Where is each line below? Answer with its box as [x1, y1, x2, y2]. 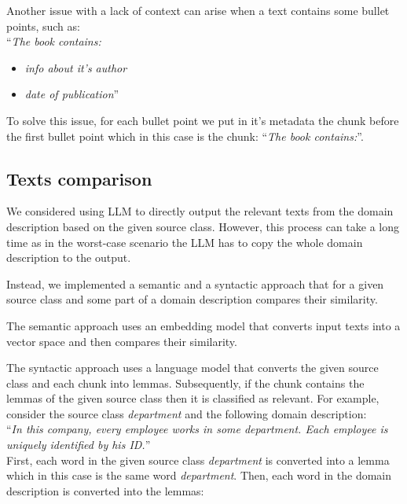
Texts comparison [6, 166, 152, 190]
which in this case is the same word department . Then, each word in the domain [6, 467, 392, 484]
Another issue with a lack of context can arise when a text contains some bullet [6, 2, 390, 18]
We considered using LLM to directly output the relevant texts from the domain [6, 203, 394, 219]
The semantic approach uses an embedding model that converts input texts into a [6, 317, 401, 333]
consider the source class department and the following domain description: [6, 405, 367, 421]
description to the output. [6, 249, 131, 266]
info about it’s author [24, 59, 127, 75]
